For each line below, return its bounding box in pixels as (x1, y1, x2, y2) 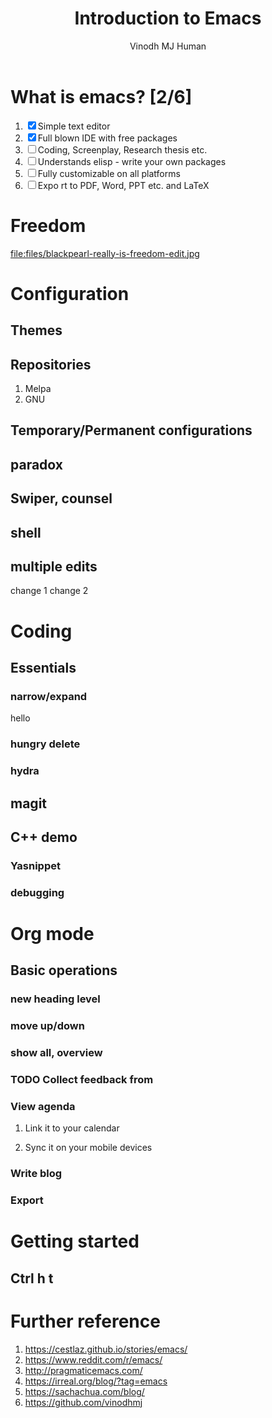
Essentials (10, 659, 77, 676)
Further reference (10, 1310, 161, 1332)
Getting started (10, 1230, 140, 1253)
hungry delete (10, 737, 81, 751)
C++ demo (10, 828, 78, 846)
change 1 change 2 (10, 585, 89, 597)
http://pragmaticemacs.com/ (24, 1364, 143, 1376)
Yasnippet (10, 858, 61, 872)
